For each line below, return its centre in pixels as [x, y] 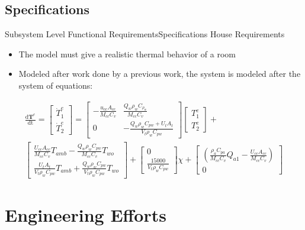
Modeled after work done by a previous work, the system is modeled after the [160, 74]
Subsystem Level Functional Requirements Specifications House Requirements [145, 34]
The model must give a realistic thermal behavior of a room [127, 54]
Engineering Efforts [86, 214]
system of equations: [56, 85]
